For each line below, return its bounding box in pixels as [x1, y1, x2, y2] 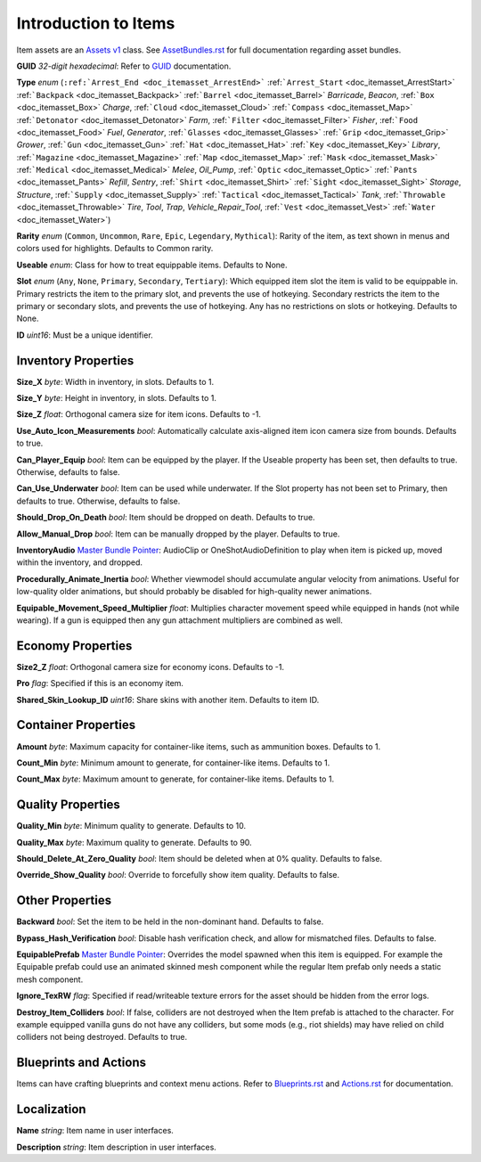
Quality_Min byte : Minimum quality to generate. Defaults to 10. [16, 821, 247, 831]
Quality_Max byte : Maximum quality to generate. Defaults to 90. [16, 837, 253, 847]
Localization [16, 1101, 86, 1117]
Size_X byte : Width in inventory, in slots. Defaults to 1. [16, 376, 215, 387]
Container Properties [16, 717, 136, 732]
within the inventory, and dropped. [16, 557, 143, 568]
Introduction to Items [16, 13, 175, 33]
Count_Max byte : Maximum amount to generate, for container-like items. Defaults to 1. [16, 773, 334, 784]
